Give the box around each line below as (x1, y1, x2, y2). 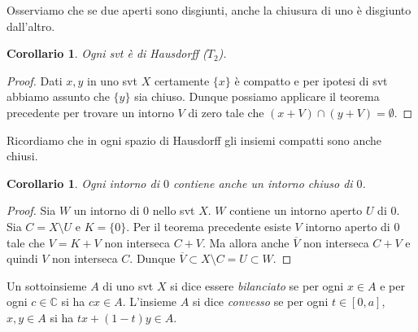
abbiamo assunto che (7, 88, 110, 105)
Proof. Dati (7, 72, 63, 89)
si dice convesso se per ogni (192, 293, 329, 310)
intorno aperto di (305, 217, 390, 234)
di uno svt (102, 277, 154, 294)
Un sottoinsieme (7, 277, 87, 294)
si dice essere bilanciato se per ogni (170, 277, 344, 294)
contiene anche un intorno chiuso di (173, 174, 353, 191)
